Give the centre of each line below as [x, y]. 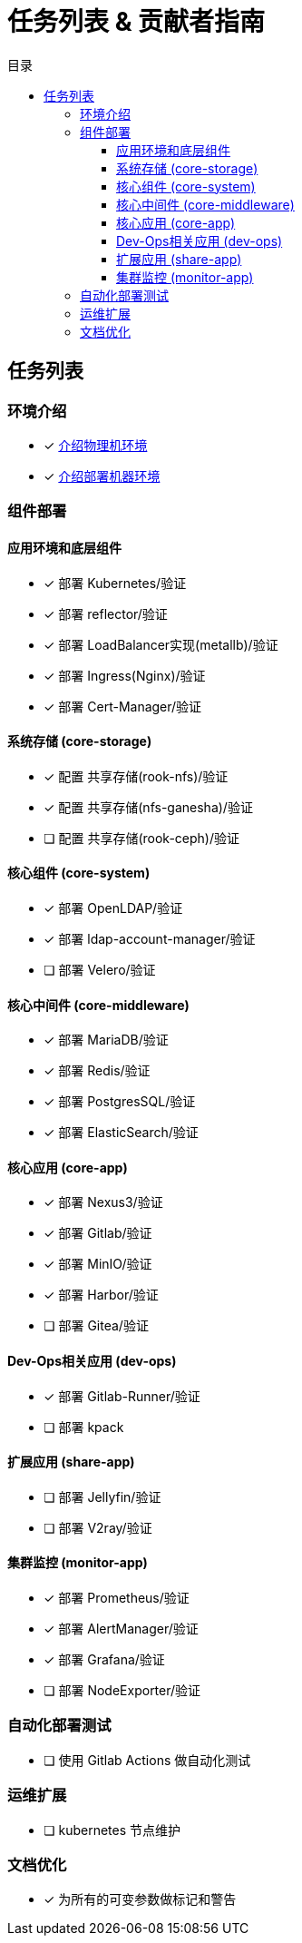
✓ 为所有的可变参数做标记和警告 [140, 1899]
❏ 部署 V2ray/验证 [98, 1527]
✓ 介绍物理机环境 [96, 445]
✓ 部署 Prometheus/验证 [117, 1598]
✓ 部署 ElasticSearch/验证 [121, 1133]
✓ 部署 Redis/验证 [97, 1071]
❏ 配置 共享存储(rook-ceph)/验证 [142, 838]
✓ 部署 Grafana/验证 [104, 1660]
